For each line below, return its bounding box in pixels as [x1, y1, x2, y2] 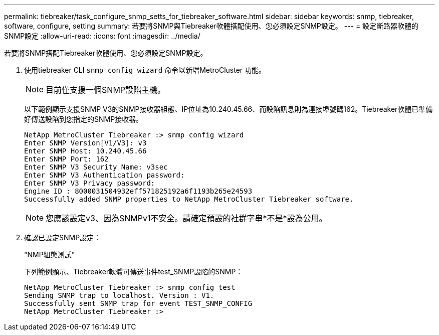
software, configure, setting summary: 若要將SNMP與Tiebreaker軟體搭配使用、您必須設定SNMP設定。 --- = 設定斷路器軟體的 [4, 22, 419, 30]
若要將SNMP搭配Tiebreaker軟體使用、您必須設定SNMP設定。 [4, 49, 207, 57]
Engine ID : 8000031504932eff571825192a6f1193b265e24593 [24, 187, 253, 195]
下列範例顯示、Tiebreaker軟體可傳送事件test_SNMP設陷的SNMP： [24, 267, 243, 276]
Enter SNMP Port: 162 [24, 155, 109, 163]
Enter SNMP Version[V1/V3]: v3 [24, 139, 147, 147]
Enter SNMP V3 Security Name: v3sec [24, 163, 168, 171]
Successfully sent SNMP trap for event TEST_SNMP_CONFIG [24, 299, 253, 307]
